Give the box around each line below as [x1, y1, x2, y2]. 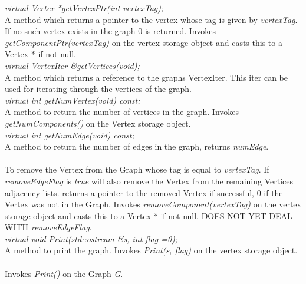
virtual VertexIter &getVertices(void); [5, 59, 140, 71]
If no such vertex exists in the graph [5, 25, 136, 37]
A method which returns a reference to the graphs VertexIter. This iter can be [5, 71, 288, 83]
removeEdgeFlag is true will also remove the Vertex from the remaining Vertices [5, 174, 294, 187]
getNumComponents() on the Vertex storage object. [5, 117, 191, 129]
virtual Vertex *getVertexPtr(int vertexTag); [5, 2, 164, 14]
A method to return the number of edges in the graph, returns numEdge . [5, 140, 269, 153]
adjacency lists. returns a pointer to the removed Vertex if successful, [5, 186, 254, 199]
